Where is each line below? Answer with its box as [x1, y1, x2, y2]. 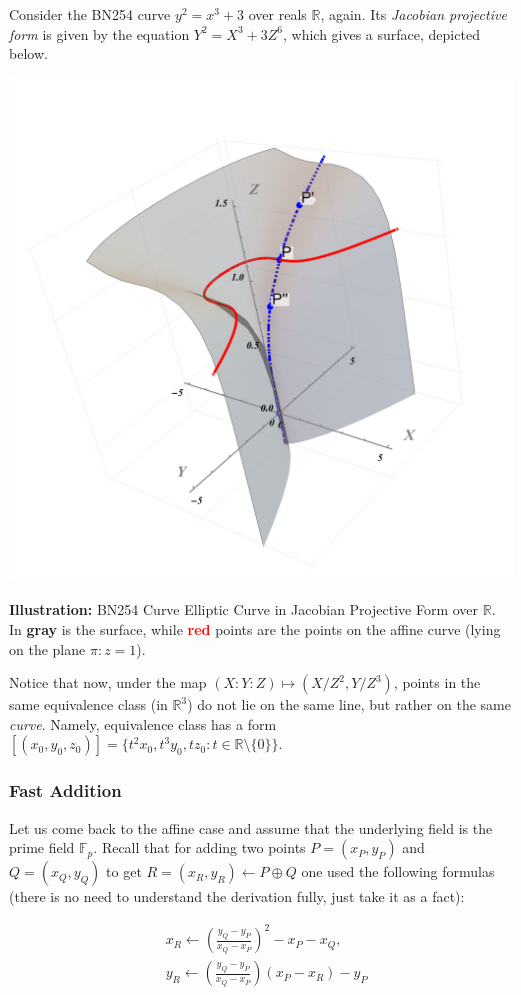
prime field [9, 837, 75, 858]
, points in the [393, 672, 481, 693]
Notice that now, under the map [9, 672, 207, 693]
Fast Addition [9, 778, 122, 803]
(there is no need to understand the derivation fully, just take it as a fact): [9, 886, 465, 907]
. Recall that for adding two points [93, 837, 306, 858]
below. [9, 43, 48, 64]
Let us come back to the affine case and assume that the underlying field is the [9, 817, 493, 838]
